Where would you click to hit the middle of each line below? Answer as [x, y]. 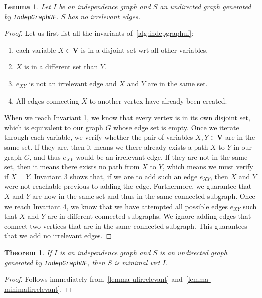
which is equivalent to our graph [54, 127]
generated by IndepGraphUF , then [55, 262]
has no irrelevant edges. [104, 16]
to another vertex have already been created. [158, 100]
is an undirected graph [193, 252]
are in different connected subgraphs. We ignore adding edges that [149, 216]
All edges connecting [47, 100]
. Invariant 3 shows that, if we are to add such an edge [114, 176]
